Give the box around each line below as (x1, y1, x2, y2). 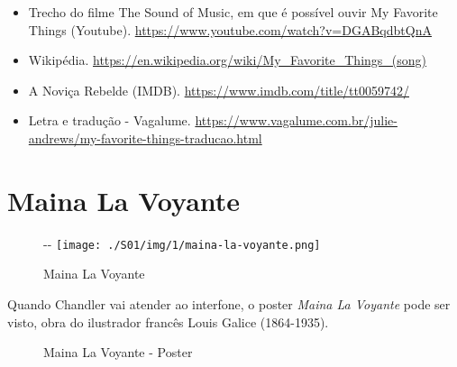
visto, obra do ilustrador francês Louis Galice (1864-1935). (7, 312, 329, 331)
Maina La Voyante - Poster (43, 343, 193, 362)
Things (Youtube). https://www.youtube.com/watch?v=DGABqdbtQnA (28, 20, 432, 39)
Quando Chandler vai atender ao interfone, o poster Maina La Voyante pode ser (7, 294, 451, 313)
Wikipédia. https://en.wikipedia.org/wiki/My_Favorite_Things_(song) (28, 50, 427, 69)
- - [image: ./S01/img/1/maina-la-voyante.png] (43, 234, 321, 252)
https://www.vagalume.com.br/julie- (195, 111, 398, 130)
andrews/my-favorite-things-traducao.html (28, 128, 262, 147)
